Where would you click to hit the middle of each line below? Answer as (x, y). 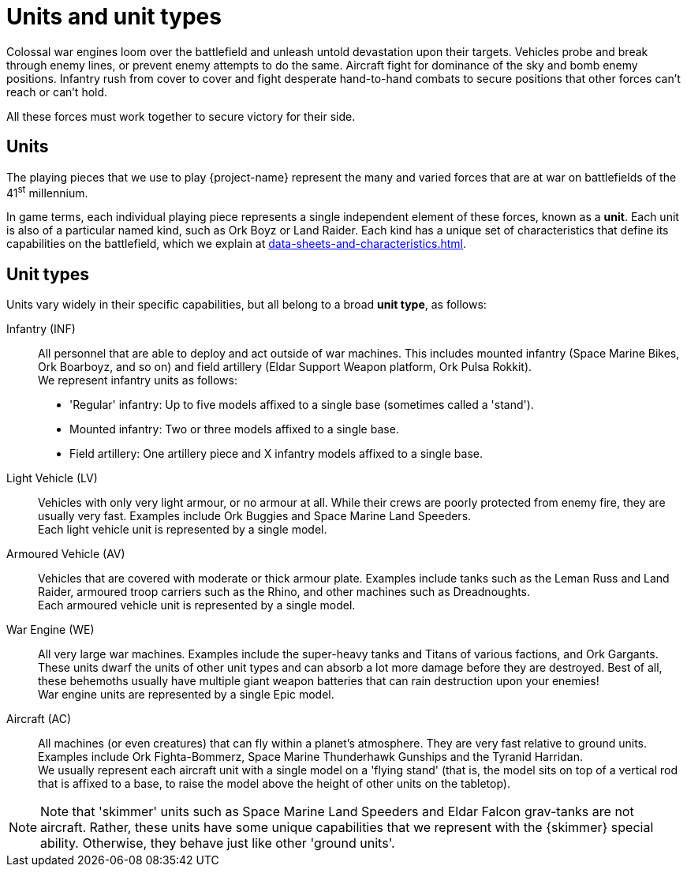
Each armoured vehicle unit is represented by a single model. (197, 605)
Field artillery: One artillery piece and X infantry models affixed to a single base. (276, 454)
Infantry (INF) (41, 329)
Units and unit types (114, 17)
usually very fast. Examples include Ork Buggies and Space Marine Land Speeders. (255, 516)
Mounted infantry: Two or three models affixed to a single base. (234, 429)
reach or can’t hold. (57, 92)
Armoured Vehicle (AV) (66, 554)
